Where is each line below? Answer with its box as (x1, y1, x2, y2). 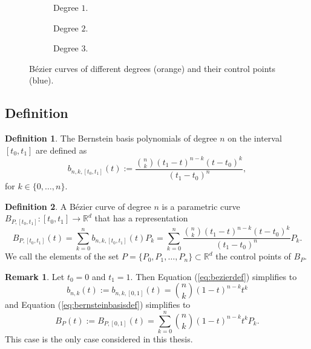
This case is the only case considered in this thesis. (5, 333, 193, 345)
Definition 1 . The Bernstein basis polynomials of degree (5, 132, 217, 145)
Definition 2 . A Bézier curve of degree (5, 200, 151, 212)
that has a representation (94, 212, 188, 224)
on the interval (228, 132, 282, 145)
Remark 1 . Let (5, 270, 65, 282)
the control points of (215, 250, 291, 263)
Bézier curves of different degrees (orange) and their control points (29, 62, 276, 74)
